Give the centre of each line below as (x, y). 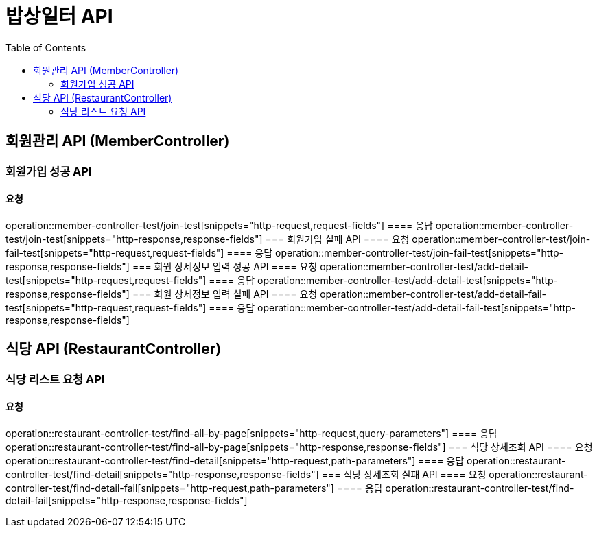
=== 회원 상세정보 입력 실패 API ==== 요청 (225, 294)
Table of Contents (46, 47)
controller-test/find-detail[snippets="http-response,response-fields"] (162, 474)
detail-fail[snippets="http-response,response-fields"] (127, 500)
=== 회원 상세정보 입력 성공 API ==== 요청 (225, 266)
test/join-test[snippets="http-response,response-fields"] (134, 239)
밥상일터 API (59, 16)
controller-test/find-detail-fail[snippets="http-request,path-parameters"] (170, 488)
